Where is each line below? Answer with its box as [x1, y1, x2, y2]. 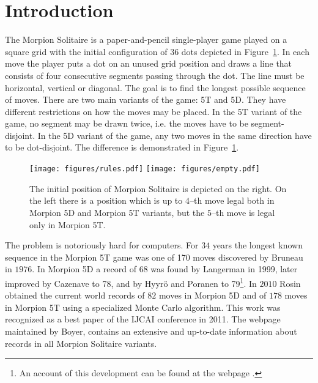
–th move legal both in [189, 194, 275, 207]
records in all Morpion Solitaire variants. [5, 337, 157, 349]
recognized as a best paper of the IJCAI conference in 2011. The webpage [5, 313, 281, 325]
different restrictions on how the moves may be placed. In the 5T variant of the [5, 105, 302, 117]
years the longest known [212, 239, 303, 251]
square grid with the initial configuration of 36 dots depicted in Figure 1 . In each [5, 45, 309, 58]
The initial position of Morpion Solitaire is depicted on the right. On [29, 182, 287, 195]
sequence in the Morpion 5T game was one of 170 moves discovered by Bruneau [5, 250, 303, 263]
